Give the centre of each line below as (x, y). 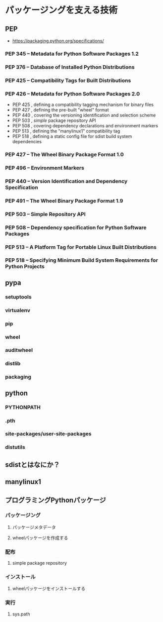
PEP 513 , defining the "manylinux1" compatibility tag (66, 131)
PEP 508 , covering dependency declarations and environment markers (85, 126)
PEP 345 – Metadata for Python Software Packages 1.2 (72, 54)
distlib (13, 364)
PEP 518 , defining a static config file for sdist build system (72, 136)
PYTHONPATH (23, 407)
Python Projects (25, 267)
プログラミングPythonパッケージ (55, 500)
